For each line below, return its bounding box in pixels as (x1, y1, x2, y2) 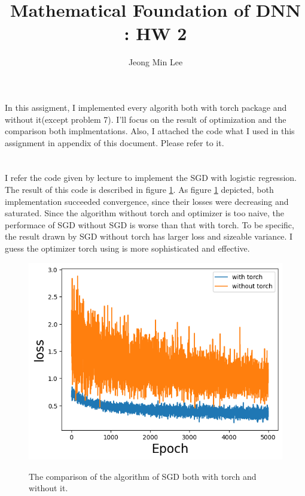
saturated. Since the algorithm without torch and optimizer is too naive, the (5, 207, 284, 219)
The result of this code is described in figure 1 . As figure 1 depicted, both (5, 183, 274, 196)
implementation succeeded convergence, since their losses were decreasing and (5, 195, 289, 207)
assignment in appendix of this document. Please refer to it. (5, 136, 224, 149)
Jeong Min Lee (128, 56, 183, 68)
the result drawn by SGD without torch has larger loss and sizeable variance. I (5, 230, 293, 243)
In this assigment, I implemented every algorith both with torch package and (5, 101, 287, 113)
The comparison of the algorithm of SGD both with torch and (29, 470, 257, 482)
